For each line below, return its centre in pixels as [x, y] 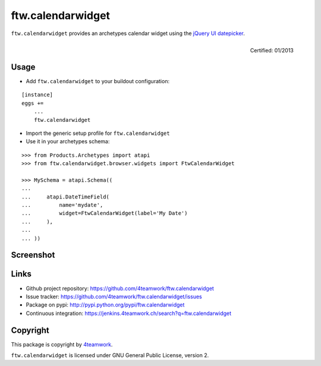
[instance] [37, 95]
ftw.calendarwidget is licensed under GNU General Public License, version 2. [110, 355]
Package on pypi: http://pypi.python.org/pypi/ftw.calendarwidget [105, 305]
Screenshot [33, 255]
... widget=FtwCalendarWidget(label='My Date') [105, 213]
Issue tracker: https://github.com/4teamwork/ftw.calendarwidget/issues [114, 296]
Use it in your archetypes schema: [68, 141]
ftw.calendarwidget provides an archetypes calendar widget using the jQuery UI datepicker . [128, 33]
